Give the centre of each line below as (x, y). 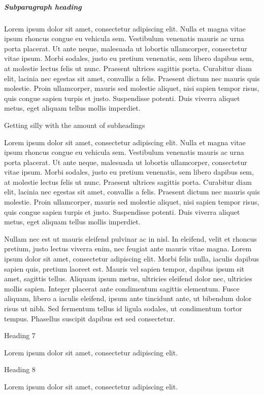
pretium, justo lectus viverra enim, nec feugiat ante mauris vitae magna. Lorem (128, 249)
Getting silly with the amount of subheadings (75, 125)
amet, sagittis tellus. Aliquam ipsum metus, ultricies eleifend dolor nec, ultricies (128, 278)
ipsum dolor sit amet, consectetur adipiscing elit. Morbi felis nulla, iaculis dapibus (131, 259)
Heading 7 (20, 335)
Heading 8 (20, 369)
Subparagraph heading (43, 6)
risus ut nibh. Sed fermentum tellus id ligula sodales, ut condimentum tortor (123, 308)
